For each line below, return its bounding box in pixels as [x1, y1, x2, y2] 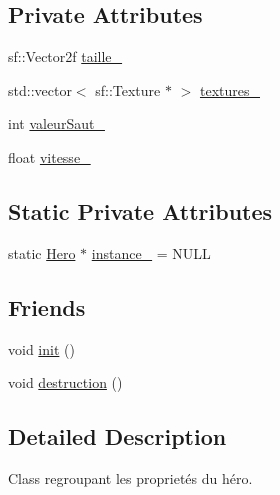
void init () [8, 338, 75, 359]
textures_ [199, 79, 260, 100]
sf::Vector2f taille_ [8, 46, 123, 67]
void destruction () [8, 372, 123, 393]
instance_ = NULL [91, 242, 211, 263]
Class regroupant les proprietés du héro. [8, 467, 253, 488]
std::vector [8, 79, 72, 100]
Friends [8, 291, 86, 322]
